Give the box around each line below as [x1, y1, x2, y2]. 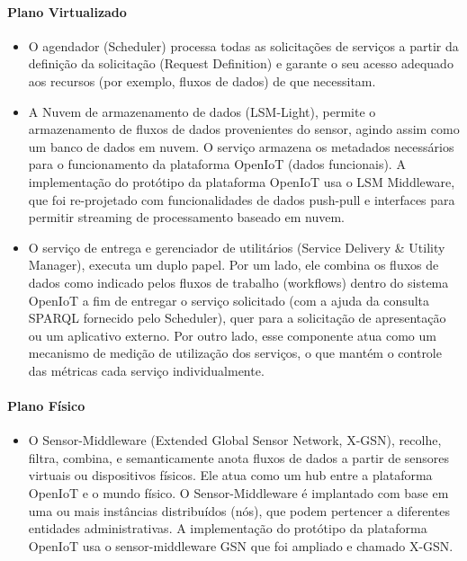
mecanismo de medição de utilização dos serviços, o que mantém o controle [28, 343, 442, 362]
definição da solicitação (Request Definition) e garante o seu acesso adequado [28, 54, 454, 73]
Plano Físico [7, 396, 85, 415]
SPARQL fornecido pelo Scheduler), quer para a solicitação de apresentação [28, 308, 446, 327]
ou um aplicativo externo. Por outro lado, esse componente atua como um [28, 325, 436, 344]
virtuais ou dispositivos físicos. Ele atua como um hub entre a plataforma [28, 466, 433, 485]
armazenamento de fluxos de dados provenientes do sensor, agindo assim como [28, 120, 460, 138]
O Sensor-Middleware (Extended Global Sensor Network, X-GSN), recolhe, [28, 431, 442, 450]
